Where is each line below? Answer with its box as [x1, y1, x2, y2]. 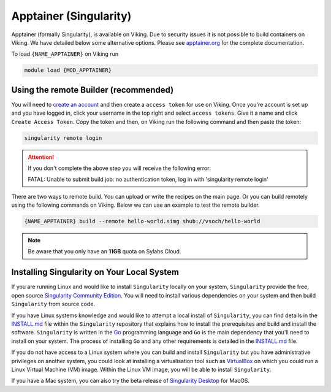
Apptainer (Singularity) [11, 9, 132, 23]
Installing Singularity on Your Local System [11, 267, 179, 277]
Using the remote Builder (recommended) [11, 85, 174, 95]
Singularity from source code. [11, 301, 95, 308]
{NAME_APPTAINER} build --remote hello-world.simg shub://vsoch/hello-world [24, 218, 261, 225]
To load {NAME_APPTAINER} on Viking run [11, 50, 119, 58]
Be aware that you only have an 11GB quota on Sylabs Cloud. [28, 248, 181, 255]
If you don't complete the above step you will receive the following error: [28, 164, 211, 172]
